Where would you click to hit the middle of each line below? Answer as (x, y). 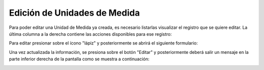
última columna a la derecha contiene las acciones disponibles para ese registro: (90, 34)
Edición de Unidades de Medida (75, 13)
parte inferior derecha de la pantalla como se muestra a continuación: (79, 59)
